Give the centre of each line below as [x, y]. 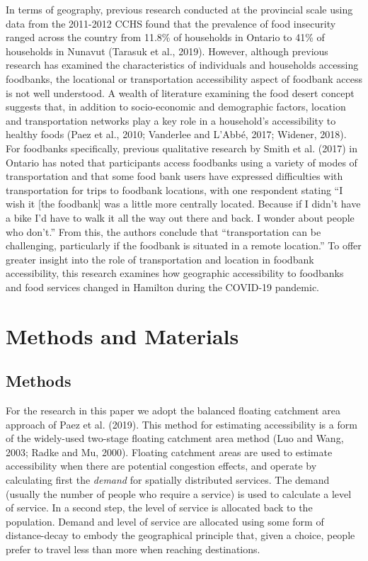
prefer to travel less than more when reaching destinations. [133, 549]
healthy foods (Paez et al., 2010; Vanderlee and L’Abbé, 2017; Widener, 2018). [176, 134]
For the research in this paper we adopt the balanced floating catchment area [173, 410]
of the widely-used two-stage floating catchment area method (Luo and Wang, [175, 438]
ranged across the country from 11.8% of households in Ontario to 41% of [165, 37]
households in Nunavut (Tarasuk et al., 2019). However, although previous [167, 51]
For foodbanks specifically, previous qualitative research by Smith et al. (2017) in [182, 148]
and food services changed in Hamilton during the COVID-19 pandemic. [163, 287]
